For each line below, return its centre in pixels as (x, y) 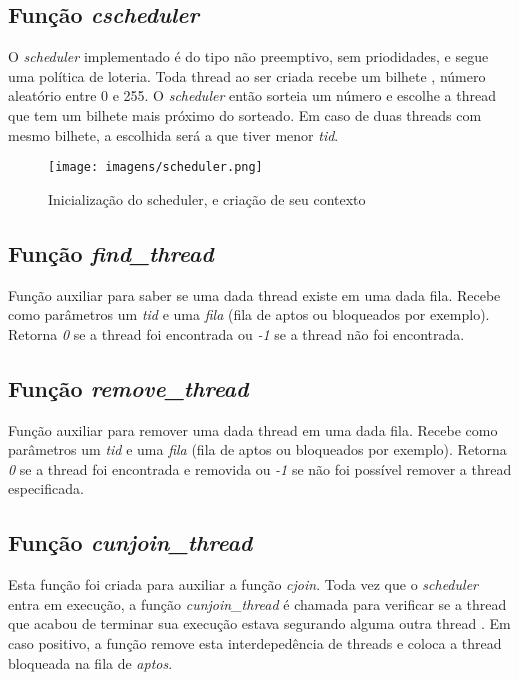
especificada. (46, 488)
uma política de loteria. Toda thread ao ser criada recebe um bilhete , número (247, 75)
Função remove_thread (128, 387)
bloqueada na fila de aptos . (90, 662)
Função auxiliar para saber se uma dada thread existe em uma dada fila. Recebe (254, 294)
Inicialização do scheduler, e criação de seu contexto (207, 198)
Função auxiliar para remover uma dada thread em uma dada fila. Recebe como (253, 429)
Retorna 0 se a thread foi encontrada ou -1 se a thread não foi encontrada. (236, 333)
